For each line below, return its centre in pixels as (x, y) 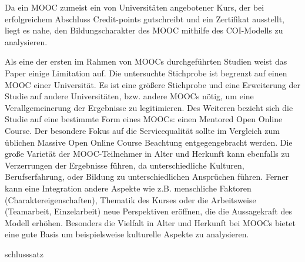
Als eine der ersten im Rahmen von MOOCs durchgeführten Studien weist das (146, 61)
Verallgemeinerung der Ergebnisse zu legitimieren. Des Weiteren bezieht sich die (149, 107)
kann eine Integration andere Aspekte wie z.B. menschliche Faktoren (128, 188)
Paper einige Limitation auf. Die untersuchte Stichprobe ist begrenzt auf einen (146, 73)
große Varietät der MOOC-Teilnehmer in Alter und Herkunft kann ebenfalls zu (147, 154)
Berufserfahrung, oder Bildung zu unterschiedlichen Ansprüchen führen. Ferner (147, 177)
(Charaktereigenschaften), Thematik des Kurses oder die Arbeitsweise (130, 199)
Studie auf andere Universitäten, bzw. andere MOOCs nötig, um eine (129, 96)
